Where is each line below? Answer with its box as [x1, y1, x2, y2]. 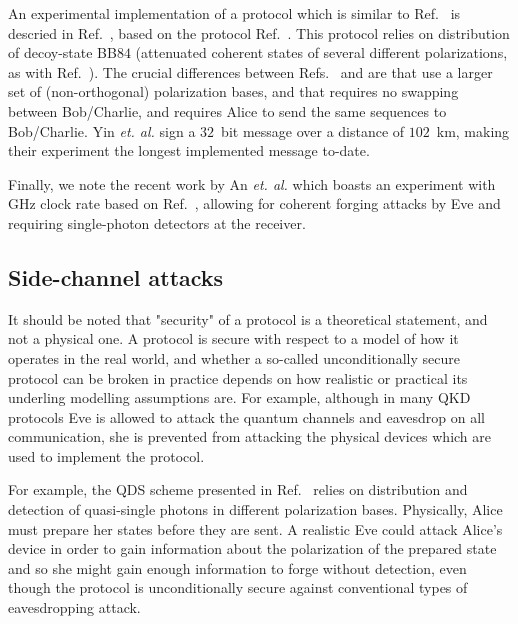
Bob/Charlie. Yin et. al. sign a [8, 120, 196, 141]
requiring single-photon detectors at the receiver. [8, 212, 306, 233]
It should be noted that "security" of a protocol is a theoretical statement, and [8, 308, 488, 329]
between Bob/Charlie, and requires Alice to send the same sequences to [8, 100, 447, 121]
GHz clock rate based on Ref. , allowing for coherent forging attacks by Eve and [8, 193, 501, 214]
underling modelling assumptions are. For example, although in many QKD [8, 387, 471, 408]
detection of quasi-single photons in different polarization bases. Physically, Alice [8, 499, 503, 520]
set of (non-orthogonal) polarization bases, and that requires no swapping [8, 81, 459, 102]
